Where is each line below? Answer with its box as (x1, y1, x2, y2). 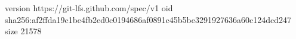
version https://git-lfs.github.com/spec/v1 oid (5, 2, 173, 14)
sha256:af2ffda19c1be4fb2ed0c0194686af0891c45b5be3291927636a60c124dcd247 (5, 13, 291, 25)
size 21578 (5, 25, 42, 37)
